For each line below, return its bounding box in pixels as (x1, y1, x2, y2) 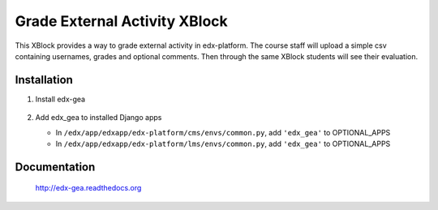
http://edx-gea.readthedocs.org (35, 183, 142, 193)
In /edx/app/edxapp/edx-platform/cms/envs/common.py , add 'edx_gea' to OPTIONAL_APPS (55, 127, 391, 137)
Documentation (15, 160, 96, 174)
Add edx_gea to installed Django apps (35, 113, 162, 122)
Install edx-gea (35, 94, 85, 104)
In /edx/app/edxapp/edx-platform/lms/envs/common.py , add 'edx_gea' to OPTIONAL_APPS (55, 139, 391, 149)
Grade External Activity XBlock (15, 12, 229, 30)
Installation (15, 73, 73, 87)
